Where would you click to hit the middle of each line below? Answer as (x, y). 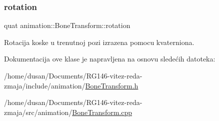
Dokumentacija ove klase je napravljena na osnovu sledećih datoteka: (110, 59)
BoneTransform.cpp (102, 112)
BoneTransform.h (112, 85)
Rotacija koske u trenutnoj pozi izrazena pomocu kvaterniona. (99, 42)
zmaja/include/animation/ (45, 85)
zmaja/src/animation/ (38, 112)
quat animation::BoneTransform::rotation (67, 25)
